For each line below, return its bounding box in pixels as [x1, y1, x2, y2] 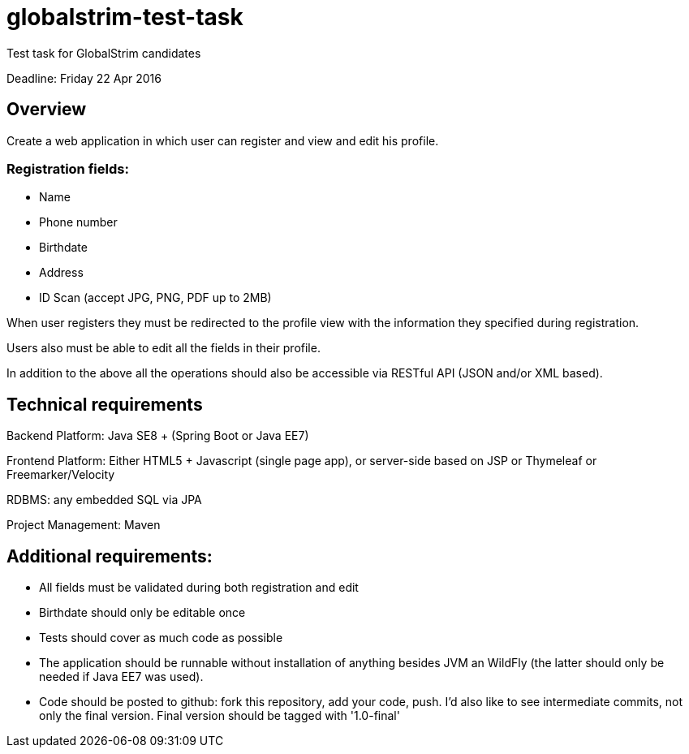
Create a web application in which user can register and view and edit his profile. [6, 133, 439, 148]
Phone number [39, 215, 118, 230]
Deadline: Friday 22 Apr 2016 [6, 71, 161, 85]
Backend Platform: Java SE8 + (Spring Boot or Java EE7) [6, 429, 309, 443]
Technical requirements [6, 394, 203, 415]
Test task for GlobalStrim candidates [6, 45, 201, 60]
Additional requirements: [6, 545, 213, 567]
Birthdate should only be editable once [39, 605, 246, 620]
